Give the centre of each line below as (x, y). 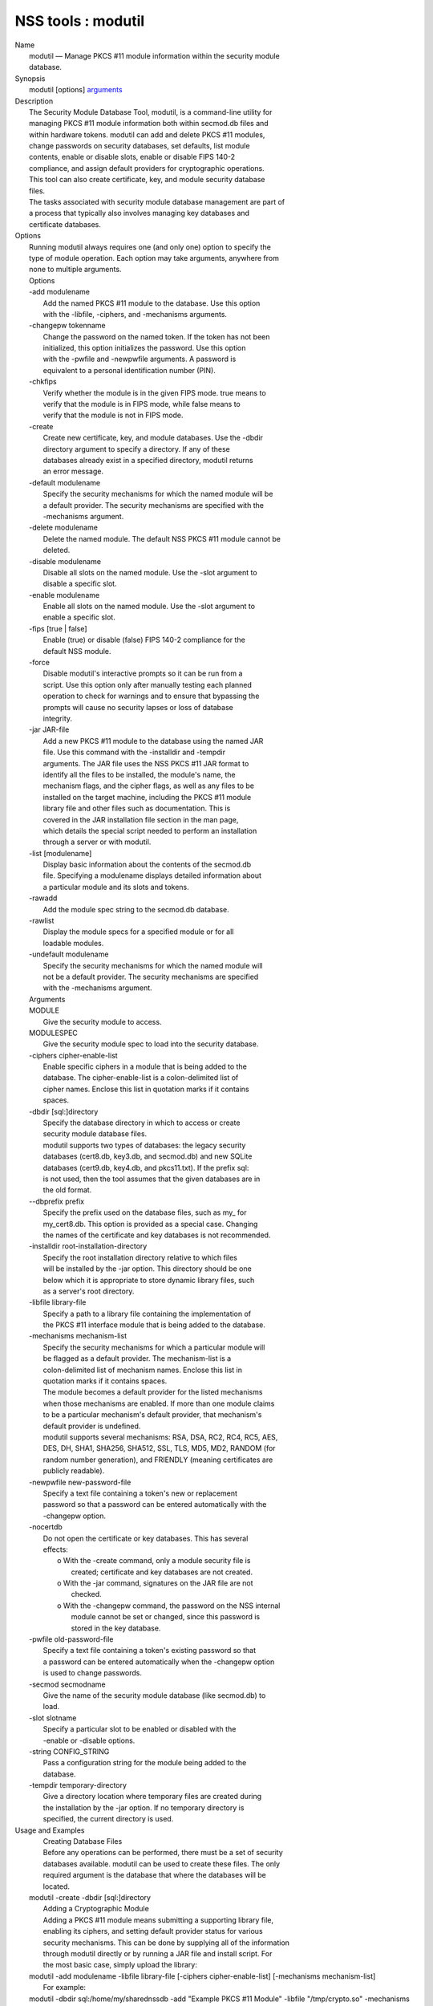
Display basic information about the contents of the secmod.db (147, 865)
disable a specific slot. (80, 584)
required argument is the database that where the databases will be (154, 1875)
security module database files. (95, 1134)
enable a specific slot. (79, 617)
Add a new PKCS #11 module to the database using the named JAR (153, 741)
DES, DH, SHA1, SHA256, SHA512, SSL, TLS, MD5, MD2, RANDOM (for (159, 1448)
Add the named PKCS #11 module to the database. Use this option (152, 303)
